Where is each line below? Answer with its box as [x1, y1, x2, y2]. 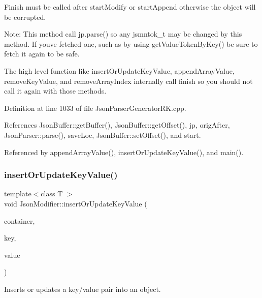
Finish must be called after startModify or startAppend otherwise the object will [4, 2, 256, 12]
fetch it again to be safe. [4, 48, 80, 59]
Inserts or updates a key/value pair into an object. [4, 283, 161, 294]
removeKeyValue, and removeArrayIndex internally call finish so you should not [4, 75, 253, 86]
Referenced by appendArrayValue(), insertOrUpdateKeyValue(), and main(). [4, 146, 244, 157]
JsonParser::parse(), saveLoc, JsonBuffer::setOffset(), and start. [4, 129, 201, 140]
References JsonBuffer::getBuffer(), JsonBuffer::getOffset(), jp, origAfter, [4, 120, 230, 130]
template [4, 188, 31, 199]
